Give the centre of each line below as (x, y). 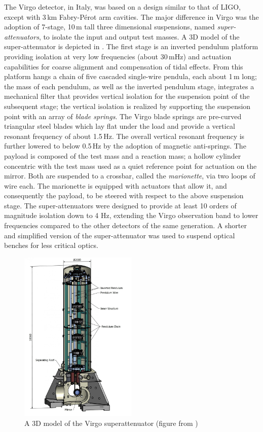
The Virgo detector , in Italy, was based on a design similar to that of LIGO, (122, 7)
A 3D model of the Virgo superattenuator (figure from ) (111, 423)
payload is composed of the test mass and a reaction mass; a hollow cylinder (123, 155)
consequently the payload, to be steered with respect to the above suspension (124, 195)
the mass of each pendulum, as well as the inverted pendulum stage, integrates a (129, 86)
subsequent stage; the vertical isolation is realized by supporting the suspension (127, 106)
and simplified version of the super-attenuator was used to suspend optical (120, 235)
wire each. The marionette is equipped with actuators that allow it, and (116, 185)
